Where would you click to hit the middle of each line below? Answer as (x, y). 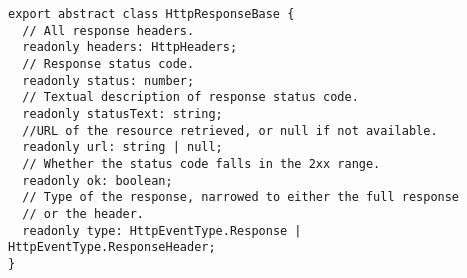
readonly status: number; (108, 80)
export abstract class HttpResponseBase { (151, 14)
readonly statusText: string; (122, 113)
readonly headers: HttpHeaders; (130, 47)
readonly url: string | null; (122, 147)
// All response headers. (108, 30)
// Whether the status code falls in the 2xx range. (201, 163)
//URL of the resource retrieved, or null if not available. (230, 130)
